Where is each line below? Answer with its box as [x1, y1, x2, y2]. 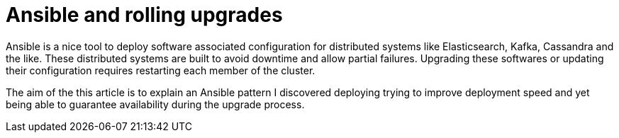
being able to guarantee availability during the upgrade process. [6, 98, 305, 110]
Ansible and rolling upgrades [6, 3, 283, 27]
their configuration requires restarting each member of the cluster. [6, 64, 316, 76]
